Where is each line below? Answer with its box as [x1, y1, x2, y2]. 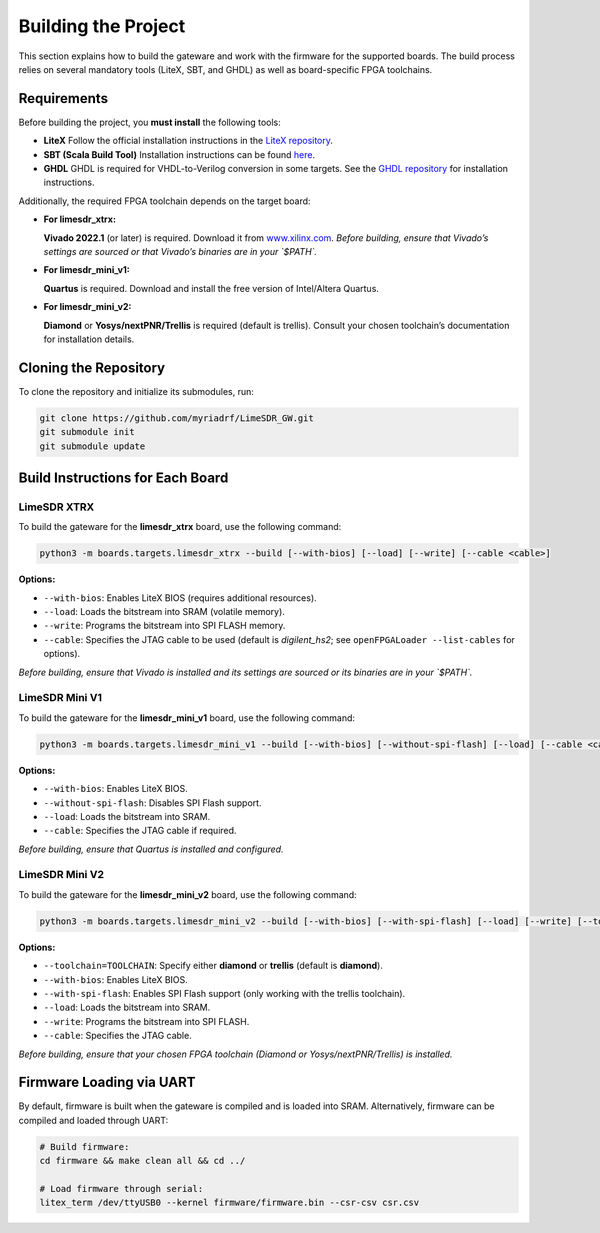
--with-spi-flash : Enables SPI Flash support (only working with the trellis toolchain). [43, 988, 406, 999]
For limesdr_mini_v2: [43, 301, 132, 313]
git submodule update [39, 440, 146, 452]
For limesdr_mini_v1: [43, 264, 130, 276]
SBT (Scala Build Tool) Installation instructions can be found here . [43, 148, 315, 160]
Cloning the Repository [18, 359, 165, 376]
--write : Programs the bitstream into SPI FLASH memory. [43, 620, 286, 632]
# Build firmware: [39, 1141, 130, 1152]
